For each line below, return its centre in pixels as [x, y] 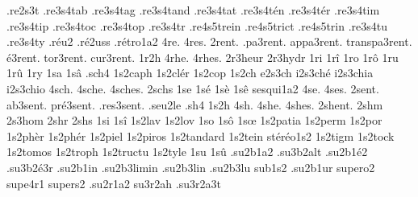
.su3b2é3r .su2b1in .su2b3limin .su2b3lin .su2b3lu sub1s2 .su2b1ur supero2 [191, 167]
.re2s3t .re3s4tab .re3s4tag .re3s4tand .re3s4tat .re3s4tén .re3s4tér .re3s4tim [193, 10]
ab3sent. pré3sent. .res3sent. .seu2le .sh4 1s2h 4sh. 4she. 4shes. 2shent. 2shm [195, 104]
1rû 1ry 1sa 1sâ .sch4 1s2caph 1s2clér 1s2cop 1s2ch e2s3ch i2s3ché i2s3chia [190, 73]
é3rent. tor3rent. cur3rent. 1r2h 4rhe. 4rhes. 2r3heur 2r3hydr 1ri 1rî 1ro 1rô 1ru [203, 57]
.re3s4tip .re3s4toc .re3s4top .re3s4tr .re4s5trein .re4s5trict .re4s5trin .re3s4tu [197, 25]
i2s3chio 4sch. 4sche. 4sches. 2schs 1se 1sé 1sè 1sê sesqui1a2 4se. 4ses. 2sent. [193, 88]
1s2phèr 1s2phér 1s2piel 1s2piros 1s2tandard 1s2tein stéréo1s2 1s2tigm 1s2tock [201, 135]
